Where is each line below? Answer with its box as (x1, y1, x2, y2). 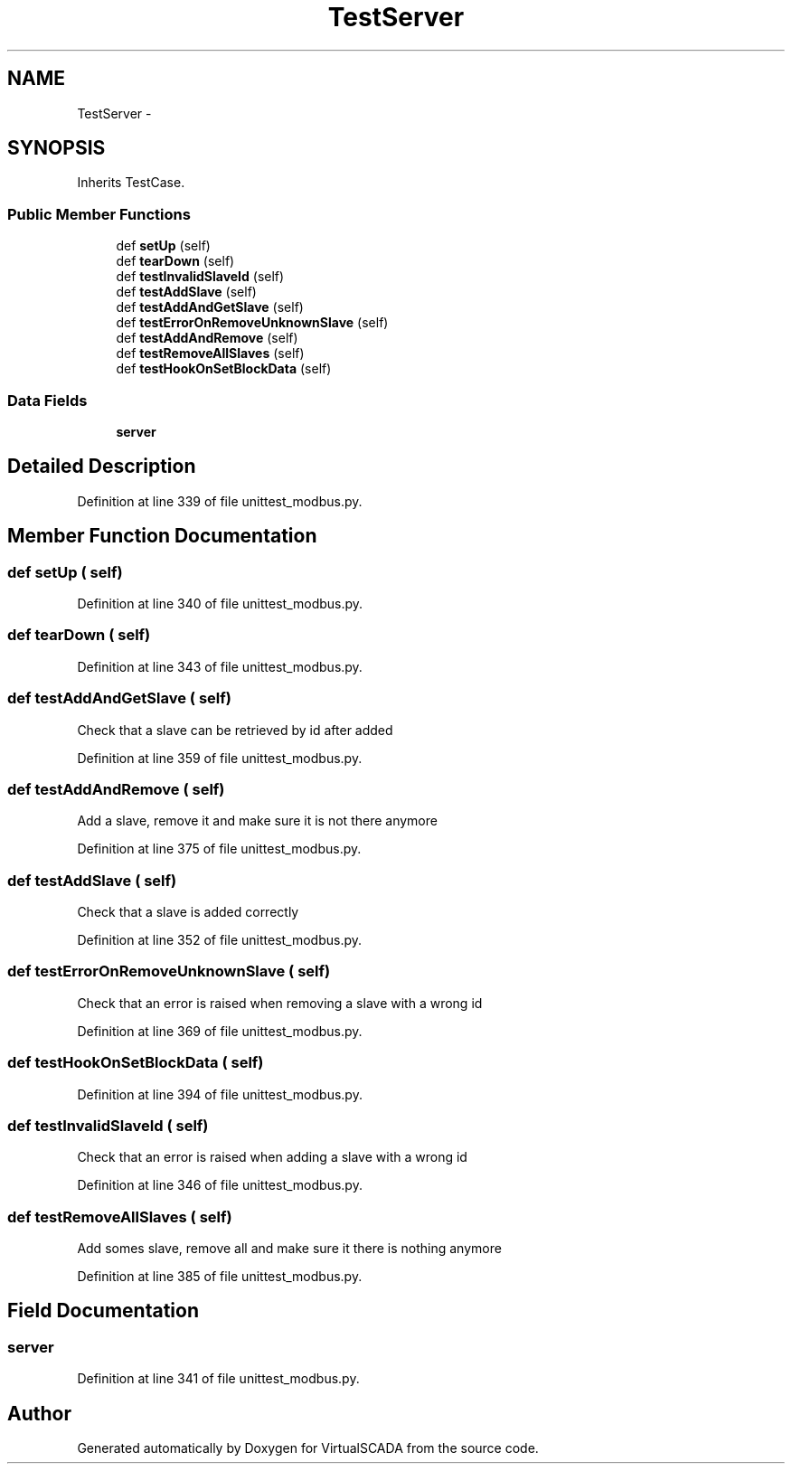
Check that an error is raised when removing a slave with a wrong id (77, 995, 483, 1011)
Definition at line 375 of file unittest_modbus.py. (77, 841, 362, 857)
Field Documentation (7, 1299, 199, 1323)
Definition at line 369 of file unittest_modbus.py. (77, 1023, 363, 1039)
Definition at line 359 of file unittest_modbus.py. (77, 750, 363, 766)
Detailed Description (7, 455, 196, 478)
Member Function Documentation (7, 524, 317, 548)
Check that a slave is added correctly (77, 904, 299, 919)
